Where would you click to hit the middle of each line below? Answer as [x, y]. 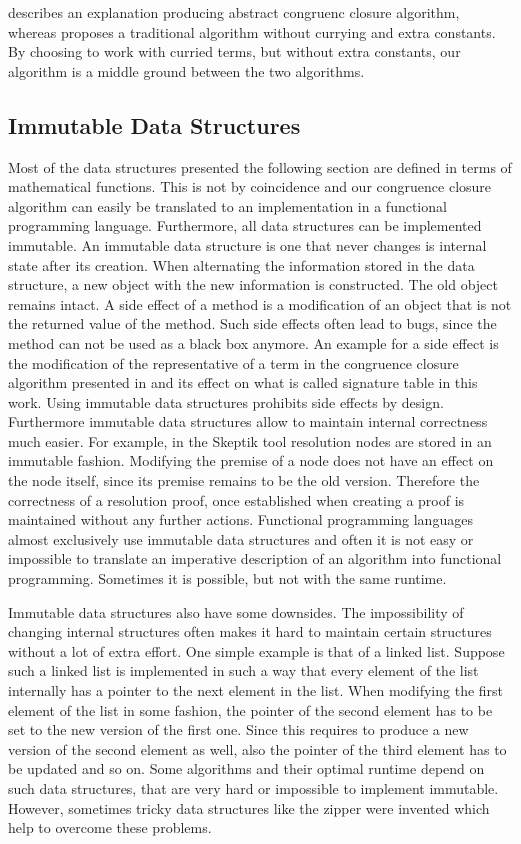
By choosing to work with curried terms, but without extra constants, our [234, 51]
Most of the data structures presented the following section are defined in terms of [260, 166]
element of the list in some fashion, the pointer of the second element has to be [250, 709]
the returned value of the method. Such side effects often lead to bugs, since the [252, 323]
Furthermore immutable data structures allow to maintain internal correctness [248, 421]
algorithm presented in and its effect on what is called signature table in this [243, 382]
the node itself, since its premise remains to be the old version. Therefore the [244, 480]
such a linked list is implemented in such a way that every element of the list [243, 670]
